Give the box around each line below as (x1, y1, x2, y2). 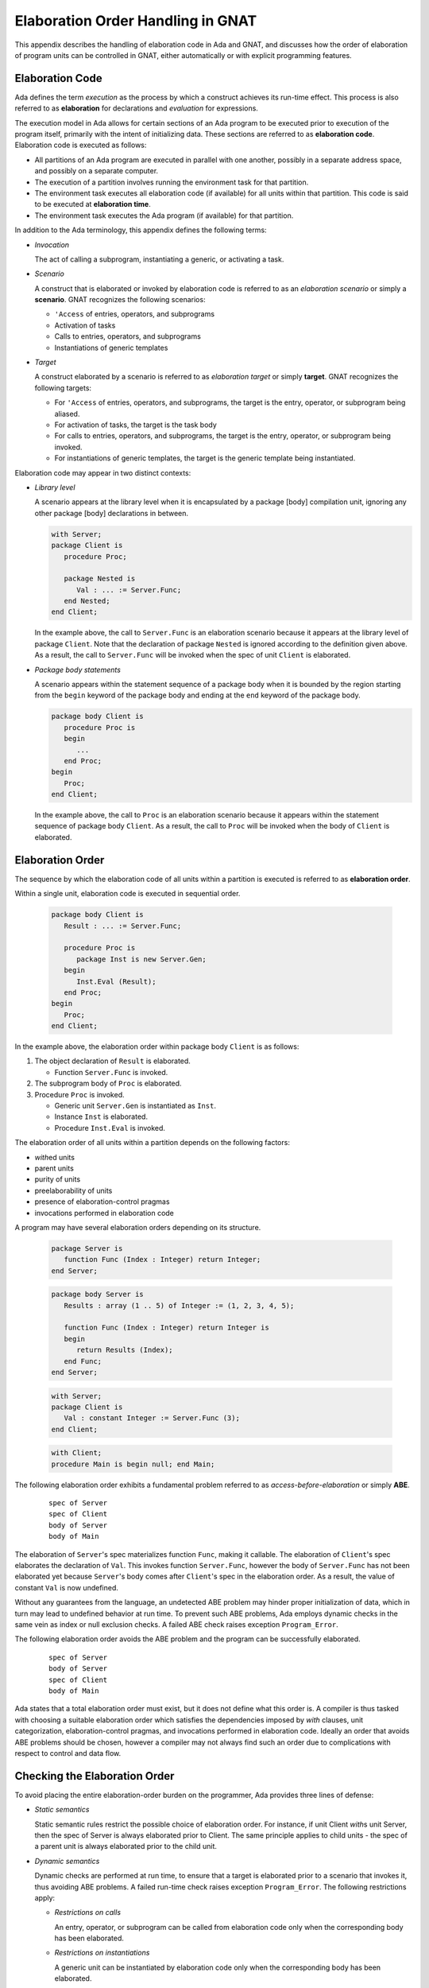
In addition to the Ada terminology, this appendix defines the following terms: (14, 225, 267, 235)
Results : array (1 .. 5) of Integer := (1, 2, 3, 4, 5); (64, 1301, 295, 1310)
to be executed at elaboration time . (34, 200, 151, 209)
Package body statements (34, 665, 121, 674)
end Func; (64, 1357, 102, 1365)
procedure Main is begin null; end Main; (51, 1459, 215, 1469)
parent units (34, 1163, 75, 1173)
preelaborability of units (34, 1186, 113, 1195)
